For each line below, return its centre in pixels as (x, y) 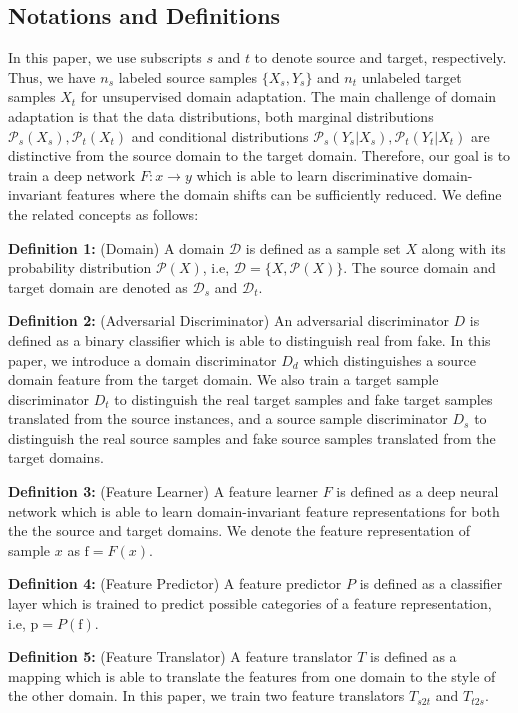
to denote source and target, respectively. (380, 57)
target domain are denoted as (98, 286)
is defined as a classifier (431, 583)
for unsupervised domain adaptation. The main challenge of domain (288, 96)
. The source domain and (419, 267)
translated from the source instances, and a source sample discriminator (228, 418)
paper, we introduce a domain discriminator (142, 359)
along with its (463, 247)
